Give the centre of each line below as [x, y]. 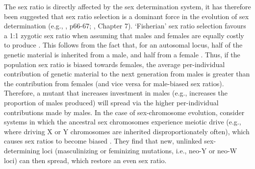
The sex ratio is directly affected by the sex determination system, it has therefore [127, 6]
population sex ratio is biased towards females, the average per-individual [115, 64]
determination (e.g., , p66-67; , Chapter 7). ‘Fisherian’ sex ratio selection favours [125, 26]
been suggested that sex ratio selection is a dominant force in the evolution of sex [127, 16]
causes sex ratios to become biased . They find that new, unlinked [103, 141]
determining [22, 150]
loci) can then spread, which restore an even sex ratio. [85, 160]
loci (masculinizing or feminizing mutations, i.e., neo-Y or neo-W [140, 150]
